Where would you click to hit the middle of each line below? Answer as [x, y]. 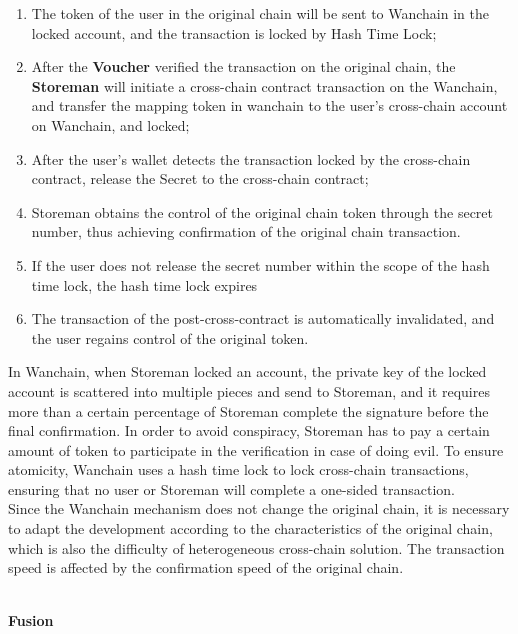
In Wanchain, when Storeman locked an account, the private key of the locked [247, 371]
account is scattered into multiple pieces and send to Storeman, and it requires [249, 390]
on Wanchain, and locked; [110, 124]
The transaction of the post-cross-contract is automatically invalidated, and [263, 318]
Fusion [31, 620]
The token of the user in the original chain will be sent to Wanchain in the [260, 13]
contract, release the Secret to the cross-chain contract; [200, 178]
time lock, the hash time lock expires [144, 284]
